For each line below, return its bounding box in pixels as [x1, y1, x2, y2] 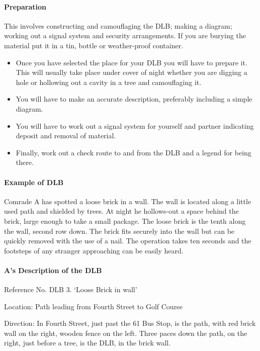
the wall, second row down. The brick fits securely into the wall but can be [4, 225, 235, 236]
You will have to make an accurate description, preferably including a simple [16, 94, 252, 104]
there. [16, 157, 34, 167]
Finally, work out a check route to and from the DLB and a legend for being [16, 147, 251, 157]
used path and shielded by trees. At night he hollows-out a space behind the [4, 206, 239, 216]
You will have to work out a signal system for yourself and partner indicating [16, 120, 254, 131]
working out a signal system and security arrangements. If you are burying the [4, 30, 246, 41]
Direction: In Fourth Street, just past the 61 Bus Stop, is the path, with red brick [4, 318, 256, 328]
